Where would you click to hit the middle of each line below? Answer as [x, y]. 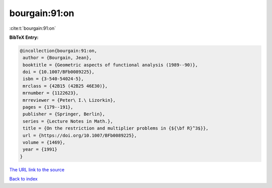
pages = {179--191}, [48, 107]
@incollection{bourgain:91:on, [59, 51]
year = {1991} [40, 149]
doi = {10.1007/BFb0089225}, [59, 72]
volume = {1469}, [44, 142]
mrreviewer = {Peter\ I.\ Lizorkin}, [69, 100]
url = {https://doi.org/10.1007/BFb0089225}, [80, 135]
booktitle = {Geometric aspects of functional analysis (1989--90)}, [111, 65]
